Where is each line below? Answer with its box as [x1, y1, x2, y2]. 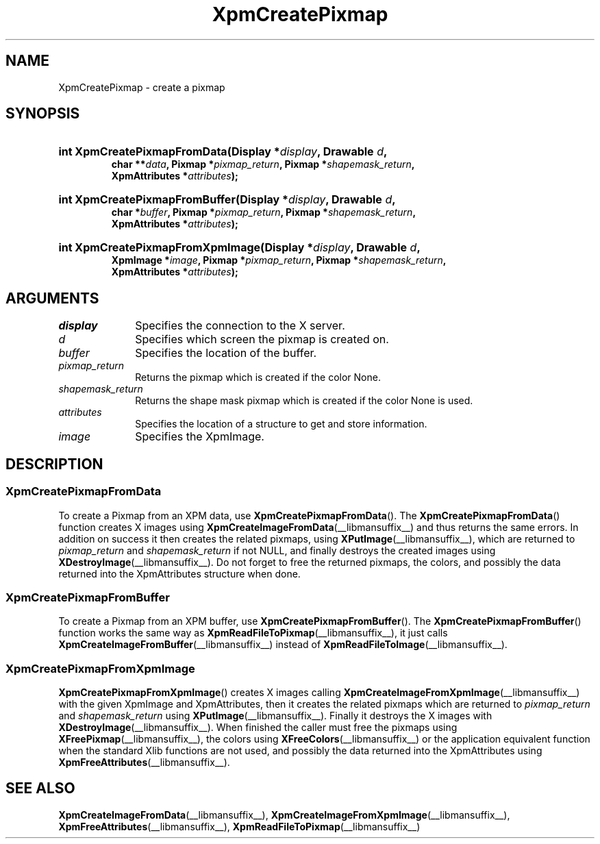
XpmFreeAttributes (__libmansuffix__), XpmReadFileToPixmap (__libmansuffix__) [58, 820, 421, 832]
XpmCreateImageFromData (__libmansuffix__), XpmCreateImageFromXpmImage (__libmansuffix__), [58, 808, 510, 821]
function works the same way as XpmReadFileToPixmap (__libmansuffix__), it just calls [58, 627, 448, 639]
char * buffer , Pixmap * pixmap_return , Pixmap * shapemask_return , [111, 206, 416, 219]
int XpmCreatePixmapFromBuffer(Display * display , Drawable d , [58, 193, 396, 207]
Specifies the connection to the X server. [135, 319, 345, 333]
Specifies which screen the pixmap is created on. [135, 332, 389, 347]
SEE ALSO [5, 780, 75, 797]
